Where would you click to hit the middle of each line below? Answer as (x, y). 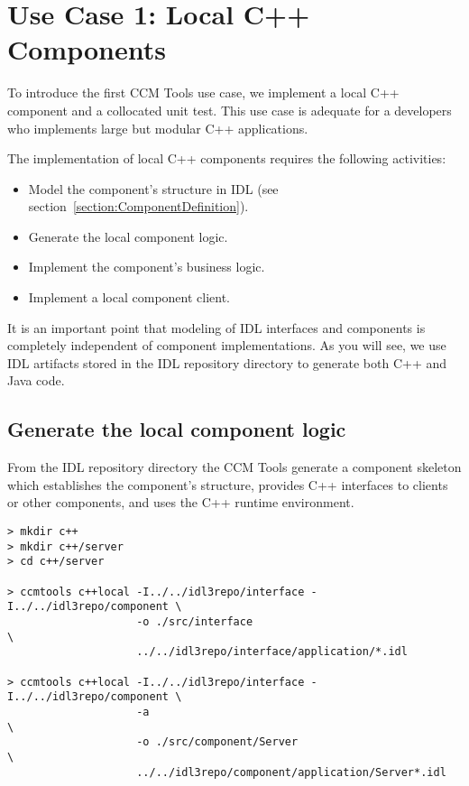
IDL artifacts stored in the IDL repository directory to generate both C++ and (227, 362)
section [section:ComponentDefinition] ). (138, 206)
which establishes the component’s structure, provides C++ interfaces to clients (228, 484)
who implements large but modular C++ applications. (158, 128)
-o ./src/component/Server (217, 742)
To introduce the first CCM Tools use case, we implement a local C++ (203, 92)
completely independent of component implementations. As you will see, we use (227, 345)
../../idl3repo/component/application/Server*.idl (291, 772)
